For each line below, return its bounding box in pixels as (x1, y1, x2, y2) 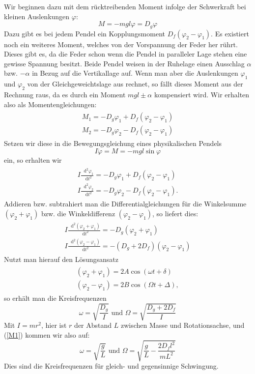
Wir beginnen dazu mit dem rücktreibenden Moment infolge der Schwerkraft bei (4, 1, 246, 11)
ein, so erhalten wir (4, 154, 62, 165)
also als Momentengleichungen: (4, 99, 97, 109)
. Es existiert (211, 28, 249, 38)
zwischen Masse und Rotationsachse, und (120, 320, 245, 330)
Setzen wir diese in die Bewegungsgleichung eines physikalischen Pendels (4, 138, 222, 148)
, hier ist (41, 320, 67, 330)
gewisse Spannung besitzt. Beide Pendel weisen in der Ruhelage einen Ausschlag (4, 58, 245, 68)
